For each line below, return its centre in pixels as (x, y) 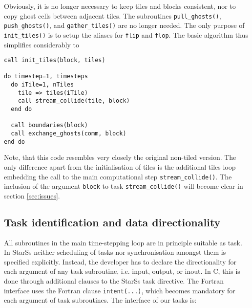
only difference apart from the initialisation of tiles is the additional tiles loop (120, 166)
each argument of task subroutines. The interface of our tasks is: (100, 300)
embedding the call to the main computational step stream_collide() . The (118, 176)
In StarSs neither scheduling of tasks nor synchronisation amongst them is (115, 252)
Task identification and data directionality (112, 222)
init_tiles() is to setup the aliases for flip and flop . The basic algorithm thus (126, 34)
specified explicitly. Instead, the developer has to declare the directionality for (120, 261)
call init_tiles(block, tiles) (55, 60)
